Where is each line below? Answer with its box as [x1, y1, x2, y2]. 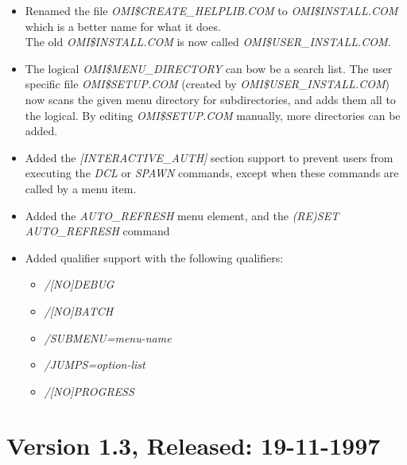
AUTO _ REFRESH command [25, 223, 170, 239]
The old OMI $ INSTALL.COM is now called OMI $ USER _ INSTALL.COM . [25, 33, 391, 50]
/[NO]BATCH [44, 302, 114, 319]
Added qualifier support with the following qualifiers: [25, 249, 284, 265]
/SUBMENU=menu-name [44, 329, 172, 346]
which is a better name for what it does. [25, 17, 221, 34]
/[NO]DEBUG [44, 276, 114, 293]
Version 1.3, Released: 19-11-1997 [6, 429, 381, 462]
